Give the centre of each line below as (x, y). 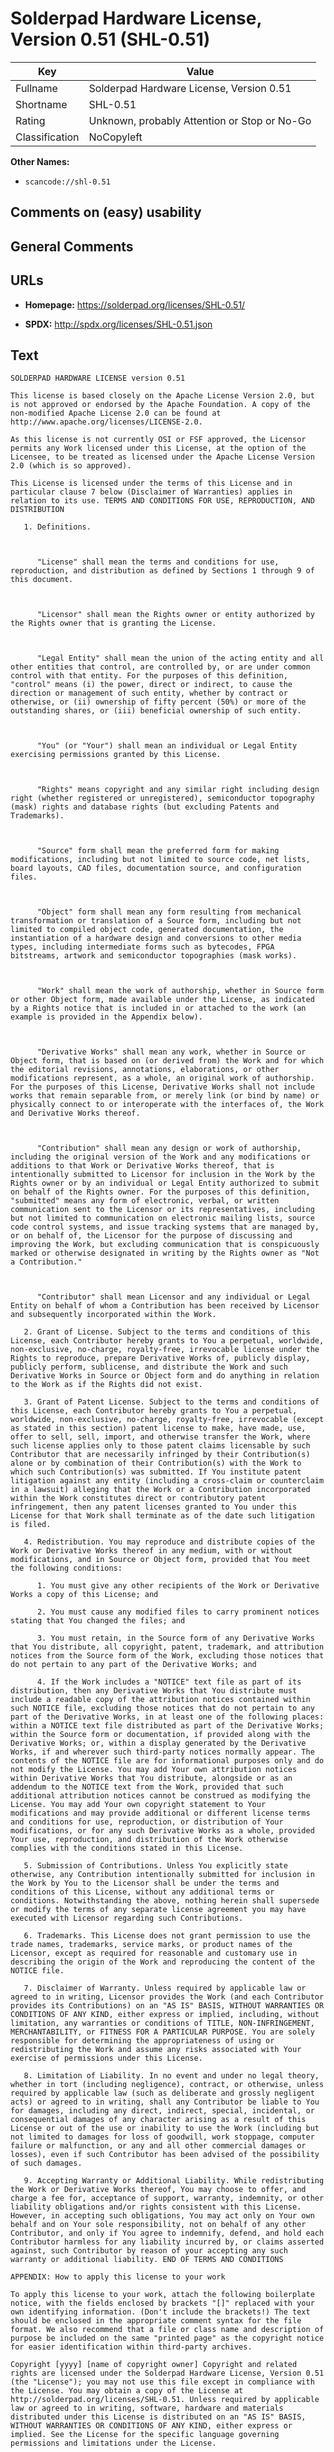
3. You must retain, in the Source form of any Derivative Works (175, 1638)
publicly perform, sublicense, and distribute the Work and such (149, 1367)
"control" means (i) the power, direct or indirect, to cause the (151, 685)
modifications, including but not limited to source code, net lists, (160, 860)
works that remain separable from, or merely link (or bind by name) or (165, 1096)
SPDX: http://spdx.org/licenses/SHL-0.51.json (118, 324)
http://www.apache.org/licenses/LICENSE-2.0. (106, 422)
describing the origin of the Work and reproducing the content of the (162, 1962)
